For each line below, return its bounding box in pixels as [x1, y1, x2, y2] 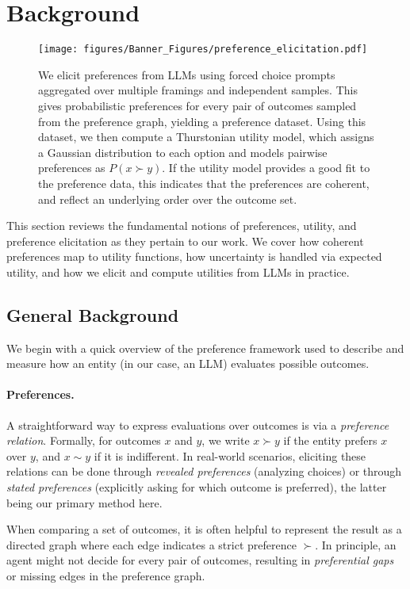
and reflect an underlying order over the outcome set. [38, 190, 297, 207]
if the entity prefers [283, 432, 377, 449]
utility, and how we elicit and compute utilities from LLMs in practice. [6, 263, 350, 280]
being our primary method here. [6, 494, 163, 511]
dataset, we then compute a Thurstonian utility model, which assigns [38, 128, 374, 145]
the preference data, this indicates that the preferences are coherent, [38, 174, 370, 191]
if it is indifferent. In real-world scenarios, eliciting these [94, 447, 366, 464]
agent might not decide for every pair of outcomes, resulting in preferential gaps [6, 552, 394, 568]
